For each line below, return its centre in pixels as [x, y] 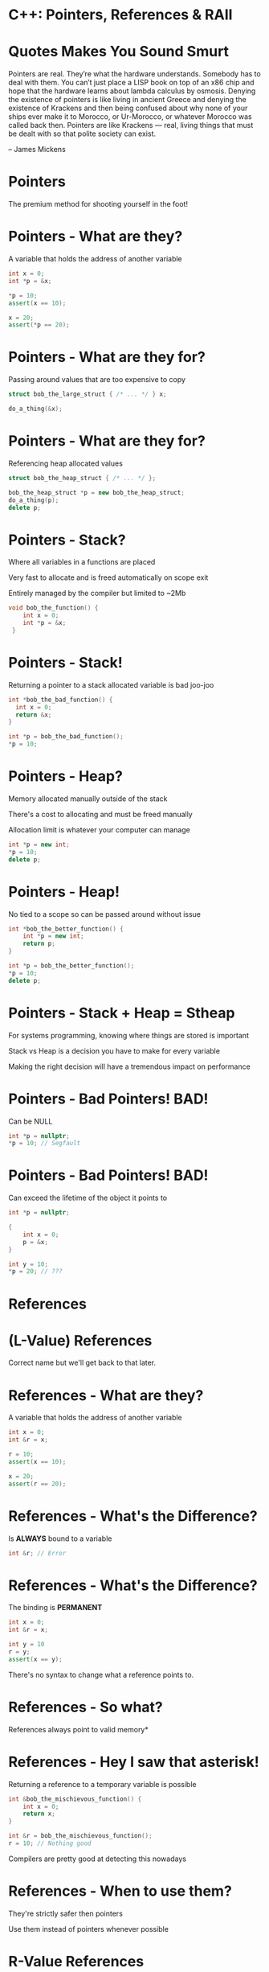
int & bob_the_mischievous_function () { [75, 1799]
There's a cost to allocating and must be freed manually [100, 814]
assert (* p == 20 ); [39, 325]
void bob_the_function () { [53, 608]
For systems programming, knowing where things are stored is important [128, 1035]
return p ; [39, 944]
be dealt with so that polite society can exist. [82, 134]
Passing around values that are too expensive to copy [97, 380]
